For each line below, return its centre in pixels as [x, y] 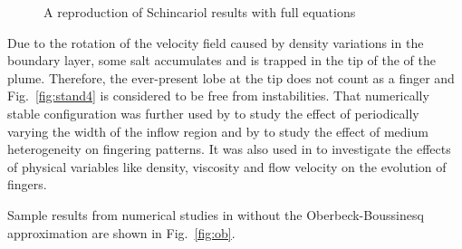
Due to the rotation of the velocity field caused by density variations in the [216, 42]
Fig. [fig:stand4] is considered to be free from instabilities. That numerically [218, 96]
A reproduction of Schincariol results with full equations [200, 12]
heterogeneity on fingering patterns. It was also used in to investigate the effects [229, 149]
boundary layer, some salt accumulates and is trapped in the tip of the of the [221, 60]
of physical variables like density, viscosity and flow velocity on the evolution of [227, 166]
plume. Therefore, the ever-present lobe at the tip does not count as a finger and [231, 77]
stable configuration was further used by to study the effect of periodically [213, 113]
